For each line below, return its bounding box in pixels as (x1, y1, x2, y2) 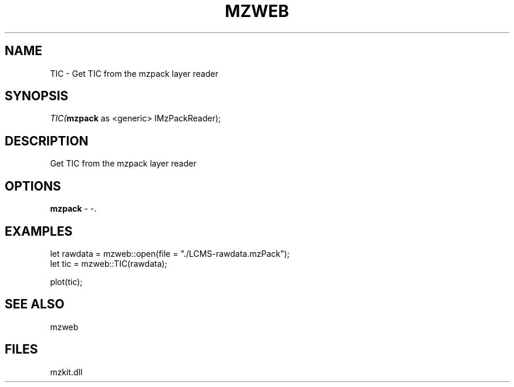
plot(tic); (50, 276, 83, 287)
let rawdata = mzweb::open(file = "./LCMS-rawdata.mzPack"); (50, 248, 290, 259)
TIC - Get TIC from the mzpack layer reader (50, 68, 218, 79)
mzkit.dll (50, 366, 83, 377)
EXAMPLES (5, 223, 73, 239)
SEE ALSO (5, 297, 65, 312)
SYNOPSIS (5, 89, 69, 104)
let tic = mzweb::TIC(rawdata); (50, 258, 167, 269)
